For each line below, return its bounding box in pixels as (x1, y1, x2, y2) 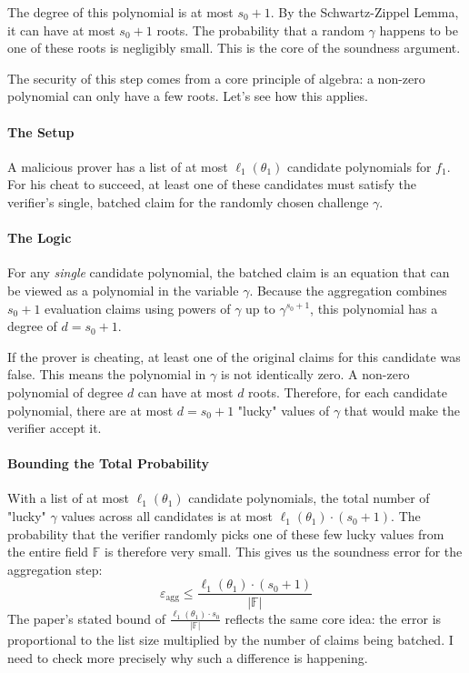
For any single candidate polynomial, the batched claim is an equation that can (7, 263, 450, 282)
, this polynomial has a (310, 298, 438, 317)
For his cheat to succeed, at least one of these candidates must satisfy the (7, 175, 416, 194)
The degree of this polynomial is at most (7, 3, 234, 21)
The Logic (7, 228, 72, 247)
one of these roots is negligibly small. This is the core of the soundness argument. (7, 38, 461, 57)
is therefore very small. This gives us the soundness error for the (104, 542, 463, 561)
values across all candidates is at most (61, 507, 273, 526)
